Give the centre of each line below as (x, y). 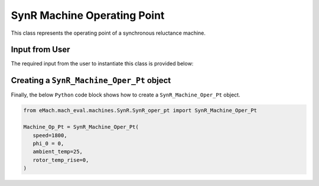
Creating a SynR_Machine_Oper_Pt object (91, 80)
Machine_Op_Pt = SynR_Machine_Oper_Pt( (81, 127)
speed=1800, (50, 135)
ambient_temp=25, (58, 152)
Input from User (40, 50)
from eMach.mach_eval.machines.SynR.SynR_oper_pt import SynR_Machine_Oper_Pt (140, 111)
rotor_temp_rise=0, (61, 160)
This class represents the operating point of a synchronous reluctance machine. (108, 33)
